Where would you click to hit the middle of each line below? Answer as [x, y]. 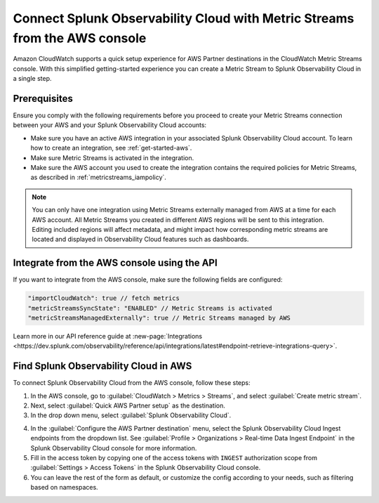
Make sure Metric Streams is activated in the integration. [112, 157]
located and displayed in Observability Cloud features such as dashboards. [140, 240]
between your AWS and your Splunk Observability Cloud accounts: [110, 125]
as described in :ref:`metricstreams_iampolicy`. [98, 177]
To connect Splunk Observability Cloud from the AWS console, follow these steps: [132, 383]
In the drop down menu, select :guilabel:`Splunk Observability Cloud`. [131, 415]
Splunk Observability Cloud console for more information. [114, 448]
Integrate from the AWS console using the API [115, 263]
